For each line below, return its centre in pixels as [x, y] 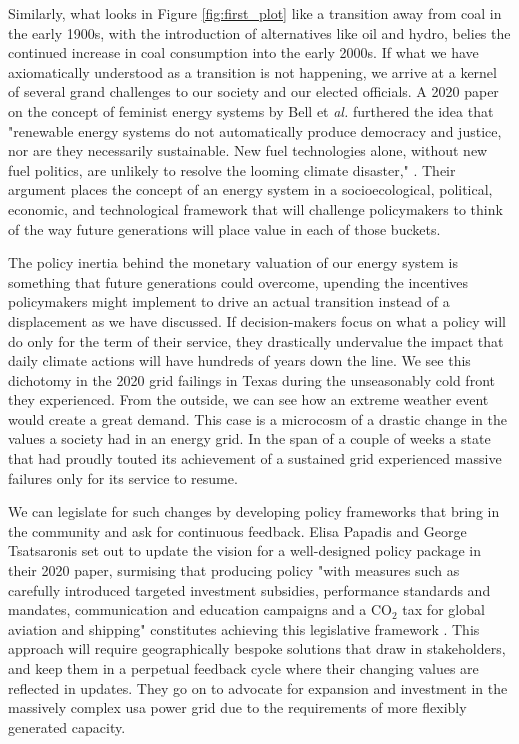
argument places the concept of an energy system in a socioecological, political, [250, 189]
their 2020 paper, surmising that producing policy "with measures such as [234, 570]
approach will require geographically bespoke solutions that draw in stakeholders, [257, 648]
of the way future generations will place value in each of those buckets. [224, 228]
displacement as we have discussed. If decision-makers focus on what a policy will [257, 320]
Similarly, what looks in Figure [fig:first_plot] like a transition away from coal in [255, 13]
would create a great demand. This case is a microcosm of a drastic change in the [258, 418]
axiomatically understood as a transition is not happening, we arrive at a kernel [252, 71]
